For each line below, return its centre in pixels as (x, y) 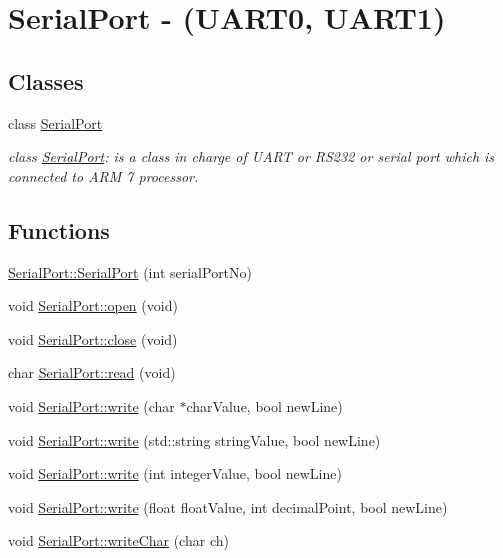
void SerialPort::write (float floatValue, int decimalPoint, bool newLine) (228, 506)
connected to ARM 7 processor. (103, 175)
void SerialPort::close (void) (93, 338)
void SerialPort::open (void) (93, 305)
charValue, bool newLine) (264, 405)
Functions (59, 229)
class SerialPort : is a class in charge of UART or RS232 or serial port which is (251, 156)
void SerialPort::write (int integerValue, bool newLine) (175, 473)
